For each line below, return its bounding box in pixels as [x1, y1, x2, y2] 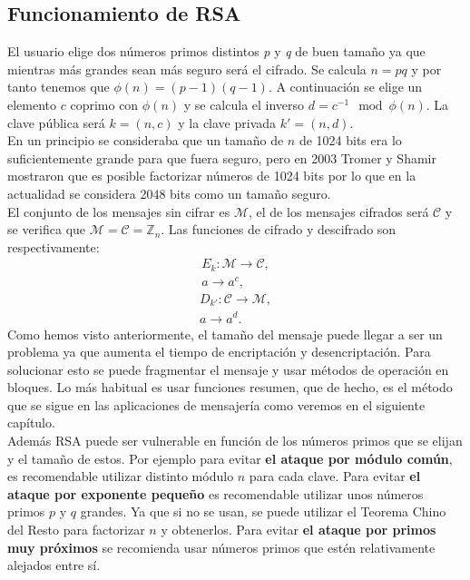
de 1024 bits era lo [299, 131, 402, 150]
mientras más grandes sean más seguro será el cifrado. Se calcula [7, 59, 367, 78]
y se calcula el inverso [183, 94, 305, 113]
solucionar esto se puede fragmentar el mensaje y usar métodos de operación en [7, 359, 449, 378]
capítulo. [7, 413, 55, 432]
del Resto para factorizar [7, 520, 145, 539]
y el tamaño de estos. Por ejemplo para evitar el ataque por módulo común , [7, 448, 453, 467]
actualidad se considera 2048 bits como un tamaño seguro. [7, 183, 331, 202]
